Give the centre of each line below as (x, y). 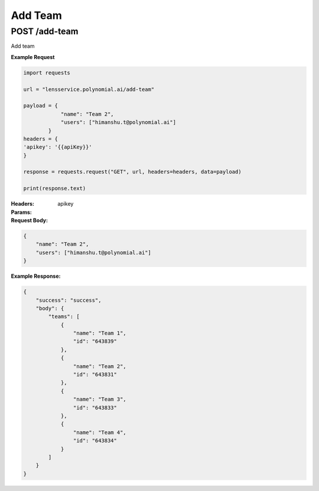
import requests (47, 73)
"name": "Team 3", (100, 399)
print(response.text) (55, 188)
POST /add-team (45, 31)
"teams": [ (64, 317)
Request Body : (30, 220)
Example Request (33, 57)
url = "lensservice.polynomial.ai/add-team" (89, 89)
